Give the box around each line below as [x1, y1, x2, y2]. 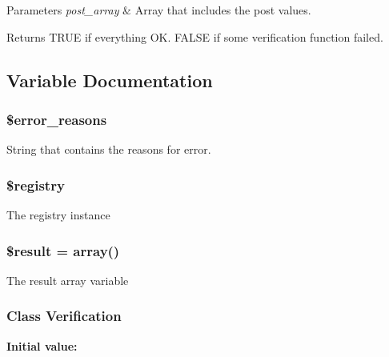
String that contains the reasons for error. [6, 141, 211, 158]
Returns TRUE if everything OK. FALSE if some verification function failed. [6, 28, 383, 45]
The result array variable [6, 271, 129, 288]
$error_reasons [6, 109, 107, 129]
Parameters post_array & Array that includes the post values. [6, 2, 311, 18]
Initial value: [6, 337, 78, 354]
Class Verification [6, 306, 122, 326]
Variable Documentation [6, 67, 213, 92]
